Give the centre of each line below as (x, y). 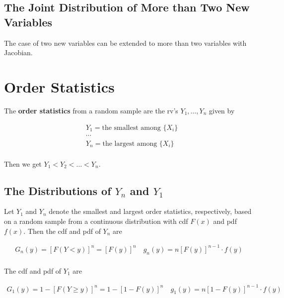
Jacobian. (18, 52)
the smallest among (131, 128)
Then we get (23, 163)
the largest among (130, 144)
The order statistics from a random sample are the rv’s (91, 110)
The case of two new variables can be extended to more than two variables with (125, 43)
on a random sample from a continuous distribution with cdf (96, 221)
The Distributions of (58, 190)
